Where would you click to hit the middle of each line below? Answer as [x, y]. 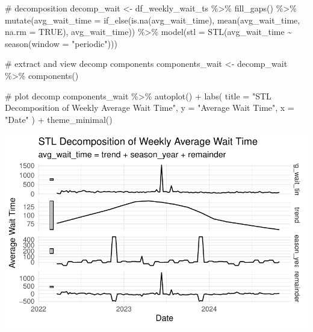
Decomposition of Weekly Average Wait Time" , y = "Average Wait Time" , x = [150, 108]
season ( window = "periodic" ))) [61, 43]
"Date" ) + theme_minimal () [59, 119]
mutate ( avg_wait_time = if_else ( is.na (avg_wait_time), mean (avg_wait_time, [153, 20]
